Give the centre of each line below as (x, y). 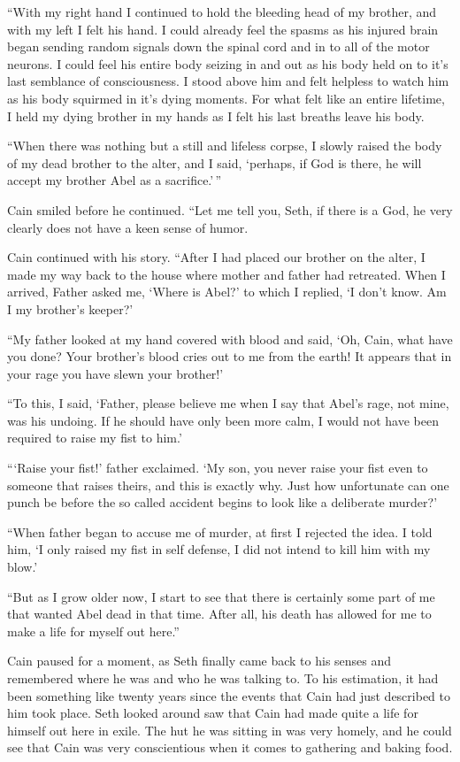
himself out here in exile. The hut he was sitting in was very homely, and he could (230, 730)
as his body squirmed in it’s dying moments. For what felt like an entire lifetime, (226, 98)
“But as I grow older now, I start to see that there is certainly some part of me (221, 596)
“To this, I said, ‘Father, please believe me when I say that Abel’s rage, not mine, (228, 403)
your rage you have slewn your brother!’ (115, 373)
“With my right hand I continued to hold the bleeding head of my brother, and (222, 12)
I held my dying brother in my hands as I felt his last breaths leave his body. (216, 115)
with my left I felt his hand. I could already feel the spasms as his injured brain (223, 29)
